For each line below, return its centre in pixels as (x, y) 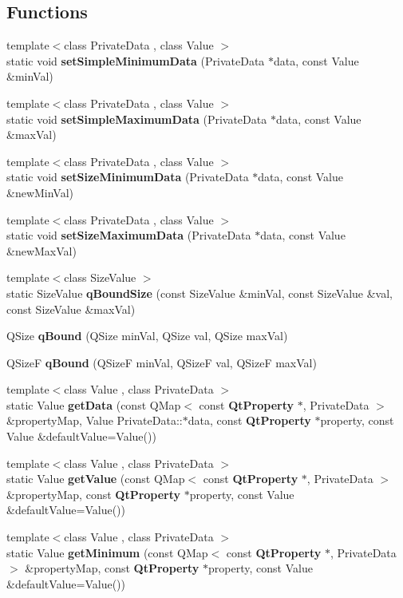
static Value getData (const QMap (94, 404)
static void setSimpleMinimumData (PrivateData (136, 60)
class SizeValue (100, 277)
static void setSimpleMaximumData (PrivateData (137, 119)
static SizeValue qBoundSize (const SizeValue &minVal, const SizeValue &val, (200, 293)
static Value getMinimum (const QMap (107, 552)
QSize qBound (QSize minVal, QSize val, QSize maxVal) (147, 336)
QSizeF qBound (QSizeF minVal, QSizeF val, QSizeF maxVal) (162, 362)
